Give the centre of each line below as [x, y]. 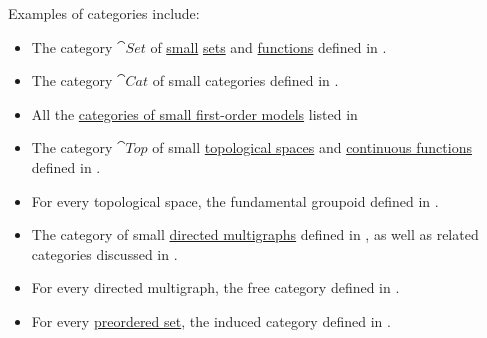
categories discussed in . [104, 253]
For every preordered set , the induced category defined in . [211, 320]
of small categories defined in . [245, 80]
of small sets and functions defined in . [268, 46]
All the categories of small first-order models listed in [194, 113]
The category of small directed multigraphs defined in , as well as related [255, 234]
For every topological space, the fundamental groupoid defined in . [235, 200]
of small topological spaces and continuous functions [312, 147]
